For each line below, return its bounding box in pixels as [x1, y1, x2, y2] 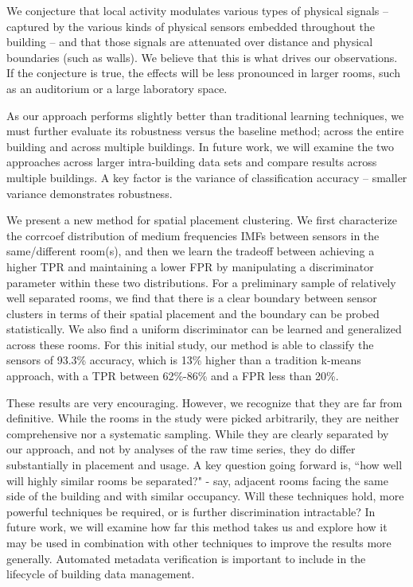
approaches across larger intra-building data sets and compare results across [6, 154, 377, 170]
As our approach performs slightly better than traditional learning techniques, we [6, 107, 404, 123]
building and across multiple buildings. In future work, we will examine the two [6, 138, 394, 154]
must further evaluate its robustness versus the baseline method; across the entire [6, 122, 404, 139]
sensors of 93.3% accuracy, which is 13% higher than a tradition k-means [6, 352, 361, 368]
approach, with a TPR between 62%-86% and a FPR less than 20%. [6, 367, 339, 384]
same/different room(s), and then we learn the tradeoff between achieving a [6, 243, 375, 259]
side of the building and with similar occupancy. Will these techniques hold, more [6, 488, 404, 504]
